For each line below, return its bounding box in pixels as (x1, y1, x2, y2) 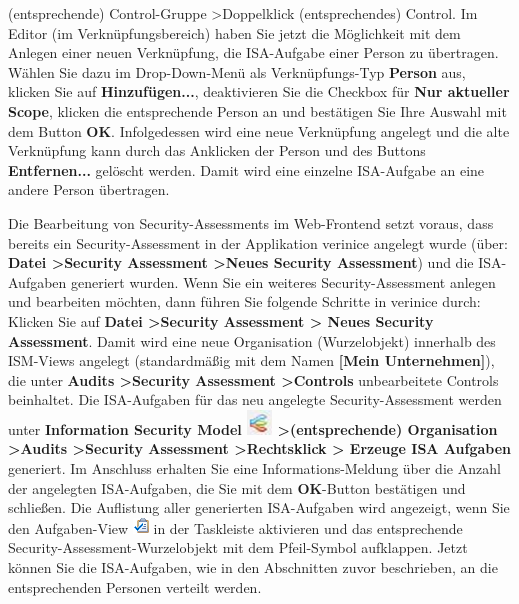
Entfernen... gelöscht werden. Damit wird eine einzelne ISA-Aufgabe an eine (8, 159, 485, 180)
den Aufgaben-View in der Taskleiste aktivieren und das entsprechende (8, 517, 463, 538)
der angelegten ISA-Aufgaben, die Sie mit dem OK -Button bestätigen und (8, 477, 466, 498)
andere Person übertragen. (8, 179, 170, 200)
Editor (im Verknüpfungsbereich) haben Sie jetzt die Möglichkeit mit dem (8, 22, 461, 43)
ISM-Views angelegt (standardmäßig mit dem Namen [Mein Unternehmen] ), (8, 350, 495, 371)
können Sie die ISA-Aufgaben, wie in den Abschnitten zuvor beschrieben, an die (8, 557, 498, 578)
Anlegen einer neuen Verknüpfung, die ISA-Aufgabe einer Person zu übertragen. (8, 42, 499, 63)
